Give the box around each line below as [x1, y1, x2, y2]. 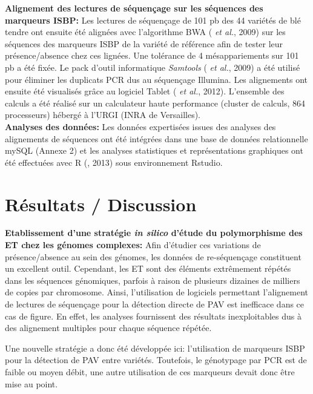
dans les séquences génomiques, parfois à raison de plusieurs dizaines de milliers [5, 274, 300, 286]
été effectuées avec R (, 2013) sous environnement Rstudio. [5, 156, 223, 168]
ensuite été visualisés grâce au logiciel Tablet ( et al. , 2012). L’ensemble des [5, 85, 285, 97]
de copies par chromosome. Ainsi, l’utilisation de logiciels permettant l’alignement [5, 286, 308, 298]
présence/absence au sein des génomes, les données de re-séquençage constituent [5, 250, 301, 263]
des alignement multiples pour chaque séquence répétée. [5, 321, 212, 334]
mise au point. [5, 377, 58, 390]
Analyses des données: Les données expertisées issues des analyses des [5, 120, 276, 133]
